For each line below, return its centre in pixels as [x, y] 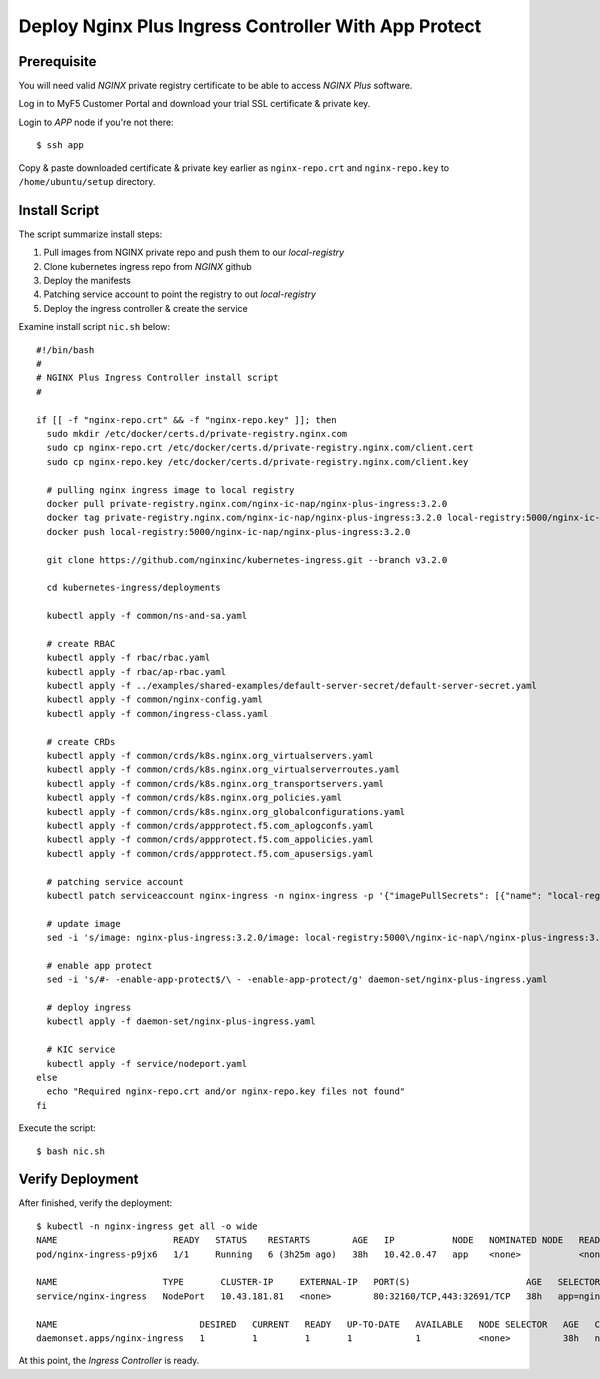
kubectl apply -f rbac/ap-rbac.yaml [136, 671]
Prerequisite [57, 61]
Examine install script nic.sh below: [94, 327]
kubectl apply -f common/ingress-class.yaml [157, 713]
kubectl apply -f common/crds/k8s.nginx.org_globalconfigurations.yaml [226, 811]
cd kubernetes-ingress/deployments [134, 588]
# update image [83, 923]
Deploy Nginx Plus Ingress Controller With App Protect [250, 26]
